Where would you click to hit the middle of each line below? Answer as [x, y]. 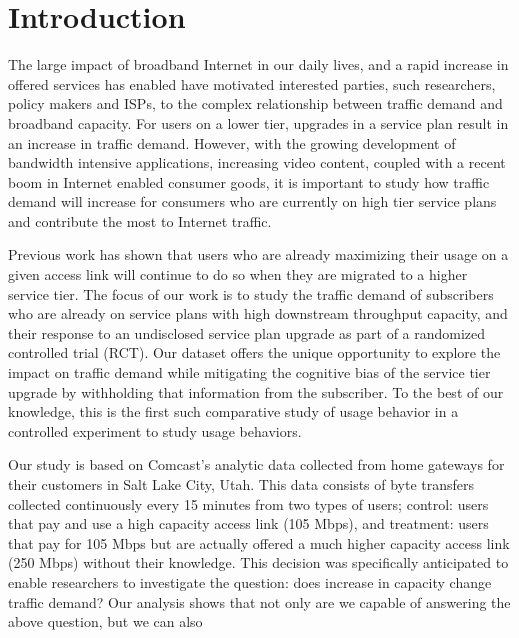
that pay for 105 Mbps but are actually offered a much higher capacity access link [259, 542]
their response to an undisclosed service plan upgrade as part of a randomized [247, 332]
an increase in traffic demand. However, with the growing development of [232, 142]
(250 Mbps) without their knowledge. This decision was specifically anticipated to [258, 562]
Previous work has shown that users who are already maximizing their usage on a [258, 254]
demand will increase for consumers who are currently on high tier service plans [252, 201]
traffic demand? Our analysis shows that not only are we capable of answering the [259, 601]
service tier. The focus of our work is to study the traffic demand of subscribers [251, 293]
